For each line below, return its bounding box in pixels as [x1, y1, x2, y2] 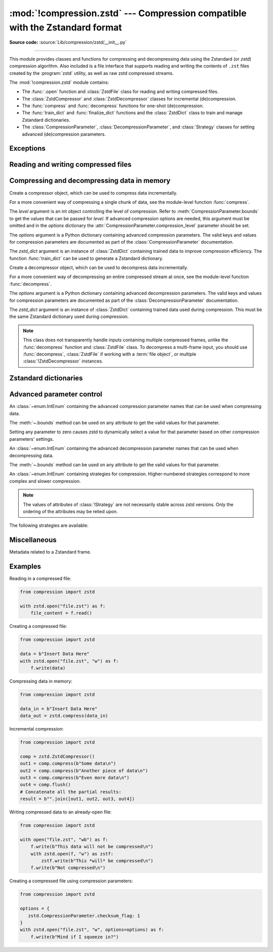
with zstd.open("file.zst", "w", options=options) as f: [20, 927, 164, 933]
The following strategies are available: [9, 522, 88, 528]
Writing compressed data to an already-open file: [9, 809, 112, 815]
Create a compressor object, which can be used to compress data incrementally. [9, 190, 178, 196]
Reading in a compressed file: [9, 575, 72, 581]
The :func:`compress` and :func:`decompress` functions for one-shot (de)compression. [22, 103, 204, 109]
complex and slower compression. [9, 478, 81, 484]
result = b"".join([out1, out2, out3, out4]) [20, 796, 135, 802]
